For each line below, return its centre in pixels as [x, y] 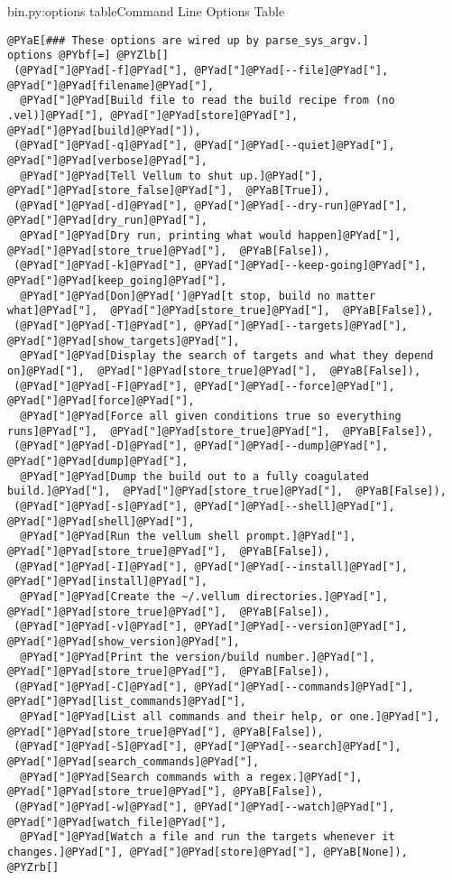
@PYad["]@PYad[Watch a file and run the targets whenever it [208, 837]
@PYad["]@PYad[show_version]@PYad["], [124, 641]
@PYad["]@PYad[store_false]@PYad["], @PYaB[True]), [169, 191]
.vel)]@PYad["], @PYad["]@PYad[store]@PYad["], [153, 115]
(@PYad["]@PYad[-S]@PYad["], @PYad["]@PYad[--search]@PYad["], [208, 747]
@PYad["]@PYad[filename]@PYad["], [111, 85]
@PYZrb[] [33, 867]
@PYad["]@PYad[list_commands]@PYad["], [127, 702]
